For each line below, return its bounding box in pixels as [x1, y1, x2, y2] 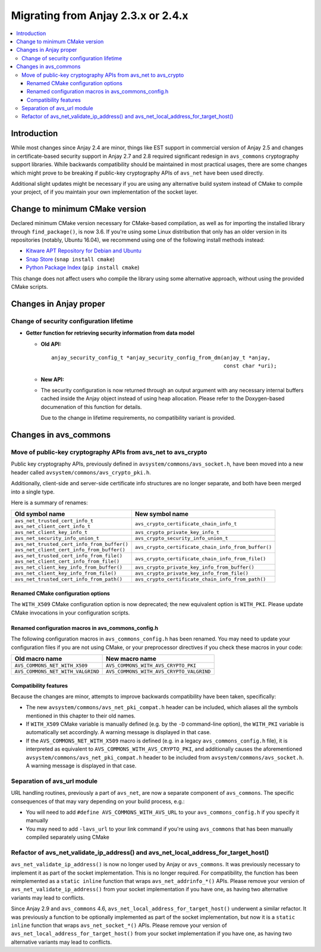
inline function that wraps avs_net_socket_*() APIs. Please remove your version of [11, 922, 227, 929]
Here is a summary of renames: [11, 499, 89, 506]
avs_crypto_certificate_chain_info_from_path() [134, 576, 266, 583]
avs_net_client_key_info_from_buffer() [14, 564, 123, 571]
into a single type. [11, 488, 55, 495]
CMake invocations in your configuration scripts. [11, 609, 130, 616]
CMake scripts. [11, 283, 48, 290]
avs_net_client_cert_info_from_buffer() [14, 547, 126, 553]
